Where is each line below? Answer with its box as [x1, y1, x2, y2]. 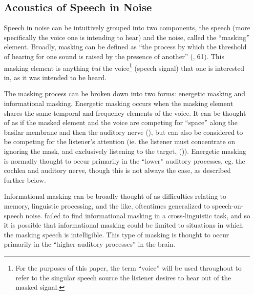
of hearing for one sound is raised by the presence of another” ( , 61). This [4, 51, 224, 61]
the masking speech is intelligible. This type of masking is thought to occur [4, 229, 229, 239]
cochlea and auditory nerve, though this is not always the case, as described [4, 165, 231, 175]
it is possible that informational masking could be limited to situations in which [4, 220, 243, 230]
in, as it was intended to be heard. [4, 72, 106, 82]
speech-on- [212, 200, 244, 211]
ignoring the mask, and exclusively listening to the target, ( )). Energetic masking [4, 146, 247, 156]
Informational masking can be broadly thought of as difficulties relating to [4, 191, 226, 201]
